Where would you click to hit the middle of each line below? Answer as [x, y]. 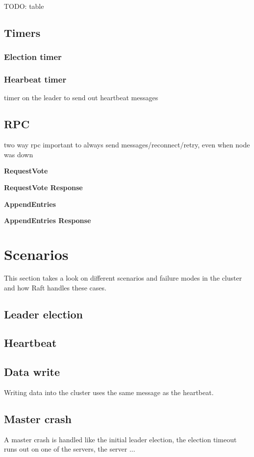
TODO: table [24, 6]
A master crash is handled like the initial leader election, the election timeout [120, 439]
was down [19, 154]
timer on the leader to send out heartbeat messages [81, 98]
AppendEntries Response [48, 220]
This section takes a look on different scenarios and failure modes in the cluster [123, 277]
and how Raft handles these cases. [55, 287]
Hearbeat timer [35, 79]
